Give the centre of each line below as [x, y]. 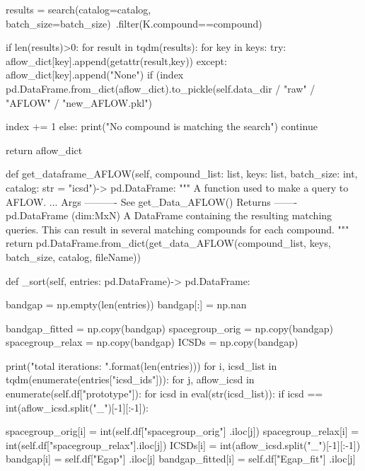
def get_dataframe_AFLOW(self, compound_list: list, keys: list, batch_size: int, [182, 174]
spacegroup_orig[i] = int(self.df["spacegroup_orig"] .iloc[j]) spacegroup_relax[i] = [182, 431]
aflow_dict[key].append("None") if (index [95, 75]
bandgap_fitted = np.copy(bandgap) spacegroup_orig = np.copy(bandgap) [170, 328]
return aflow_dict [44, 150]
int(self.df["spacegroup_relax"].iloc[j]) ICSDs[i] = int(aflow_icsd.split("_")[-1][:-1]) [183, 444]
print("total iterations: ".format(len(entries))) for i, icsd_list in [141, 365]
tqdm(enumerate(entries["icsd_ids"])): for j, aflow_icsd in [130, 379]
